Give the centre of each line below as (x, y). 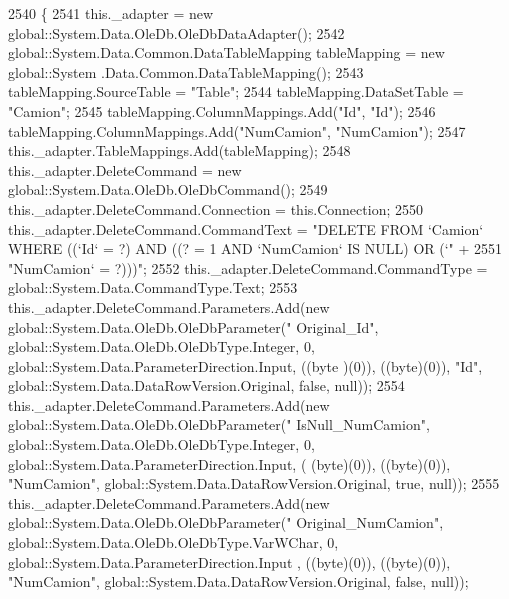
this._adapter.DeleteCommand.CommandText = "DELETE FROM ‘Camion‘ (246, 228)
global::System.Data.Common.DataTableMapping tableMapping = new (226, 52)
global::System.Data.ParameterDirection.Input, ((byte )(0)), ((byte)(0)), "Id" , (245, 365)
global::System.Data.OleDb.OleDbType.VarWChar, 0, (173, 542)
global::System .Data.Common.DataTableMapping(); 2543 (186, 71)
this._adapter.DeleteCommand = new (125, 169)
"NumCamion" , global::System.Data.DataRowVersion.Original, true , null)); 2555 (254, 483)
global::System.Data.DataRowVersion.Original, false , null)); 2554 (206, 385)
